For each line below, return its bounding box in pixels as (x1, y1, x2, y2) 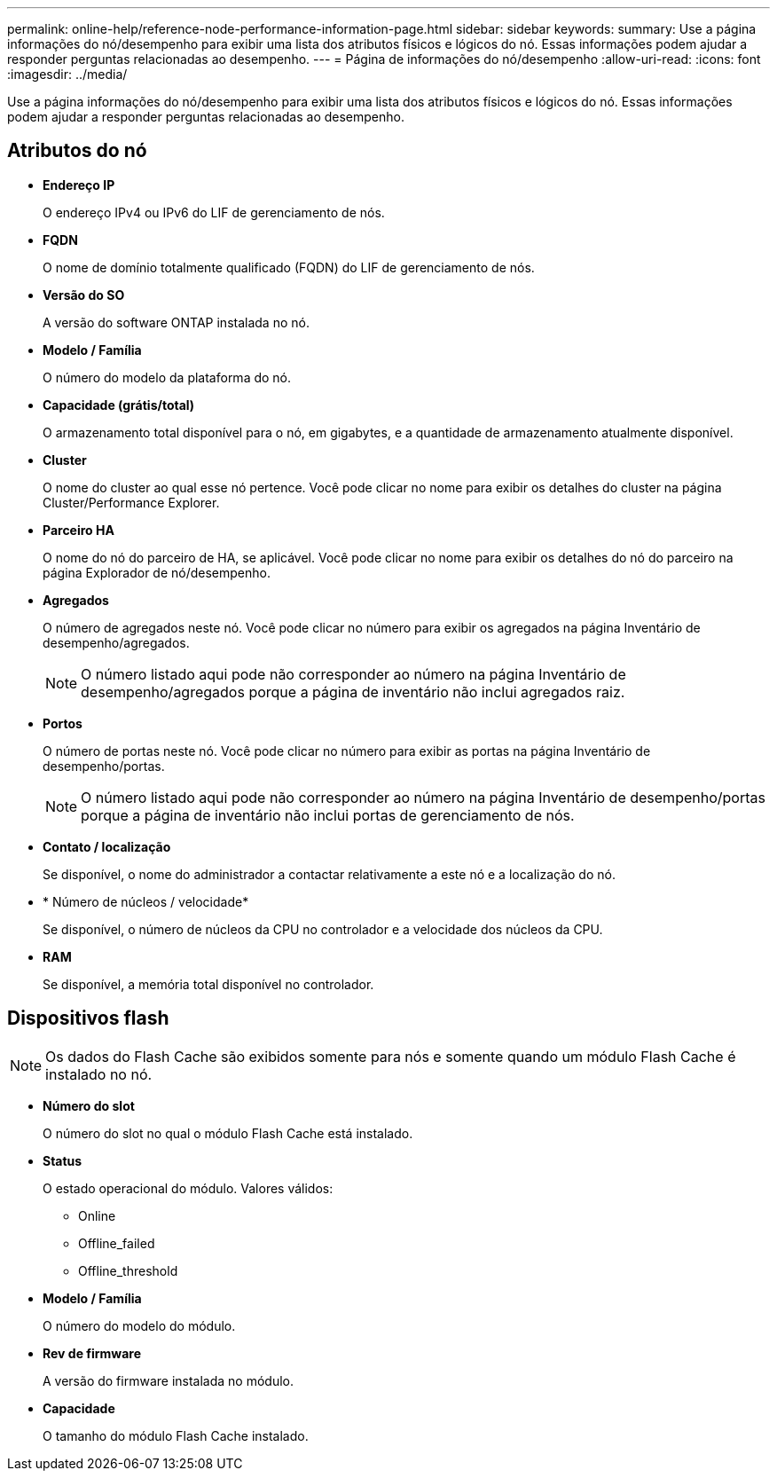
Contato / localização (43, 838, 171, 854)
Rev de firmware (43, 1345, 142, 1361)
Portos (43, 715, 82, 731)
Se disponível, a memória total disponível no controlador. (43, 976, 374, 992)
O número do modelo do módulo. (43, 1317, 236, 1333)
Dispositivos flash (7, 1007, 169, 1030)
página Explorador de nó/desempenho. (43, 564, 271, 580)
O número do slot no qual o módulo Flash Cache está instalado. (43, 1125, 413, 1141)
